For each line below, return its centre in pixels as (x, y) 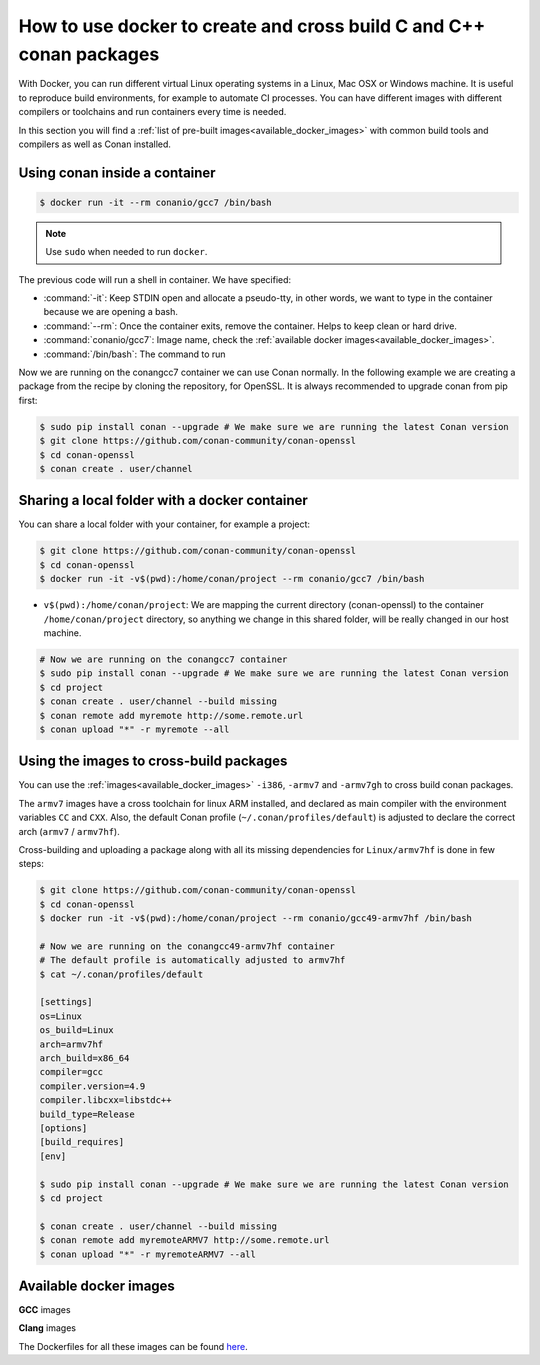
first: (28, 400)
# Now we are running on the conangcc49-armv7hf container (187, 946)
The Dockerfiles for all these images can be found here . (133, 1346)
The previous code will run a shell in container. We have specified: (155, 279)
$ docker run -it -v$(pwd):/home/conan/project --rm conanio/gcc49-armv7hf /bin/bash (255, 918)
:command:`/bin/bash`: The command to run (134, 354)
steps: (31, 864)
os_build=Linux (76, 1030)
